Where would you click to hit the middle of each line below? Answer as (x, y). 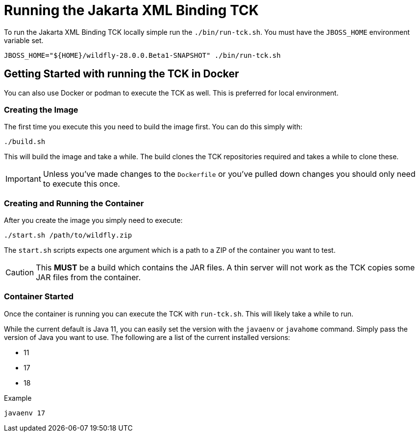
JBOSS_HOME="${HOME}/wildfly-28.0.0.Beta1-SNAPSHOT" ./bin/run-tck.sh (142, 55)
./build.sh (25, 142)
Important (23, 179)
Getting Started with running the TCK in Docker (122, 74)
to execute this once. (81, 184)
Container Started (39, 297)
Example (18, 398)
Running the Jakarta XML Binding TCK (131, 10)
